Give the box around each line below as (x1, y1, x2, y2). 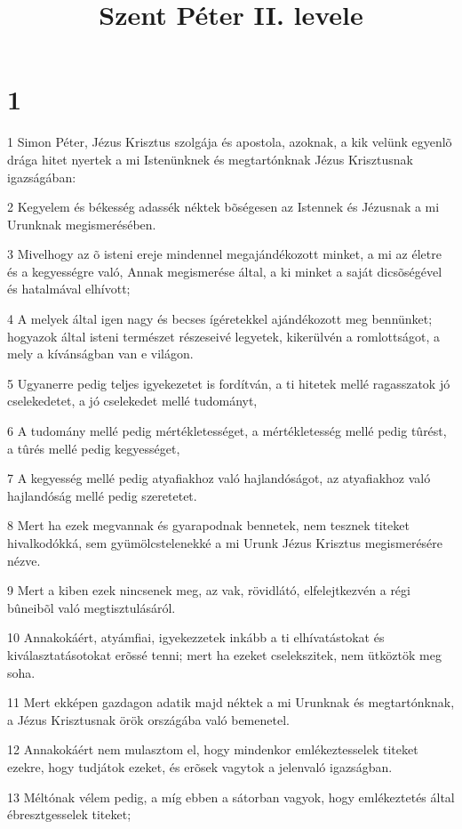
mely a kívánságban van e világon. (7, 344, 194, 363)
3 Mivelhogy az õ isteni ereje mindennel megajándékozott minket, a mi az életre (7, 245, 442, 263)
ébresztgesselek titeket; (7, 805, 131, 824)
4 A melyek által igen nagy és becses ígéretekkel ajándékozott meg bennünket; (7, 310, 433, 328)
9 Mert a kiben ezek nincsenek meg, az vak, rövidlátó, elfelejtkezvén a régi (7, 581, 410, 600)
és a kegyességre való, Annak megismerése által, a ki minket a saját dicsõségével (7, 262, 442, 280)
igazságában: (7, 167, 76, 186)
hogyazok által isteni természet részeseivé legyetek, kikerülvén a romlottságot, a (7, 326, 440, 345)
